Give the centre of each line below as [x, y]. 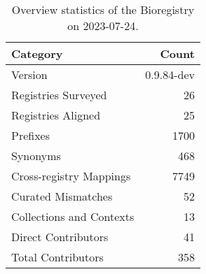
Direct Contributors [60, 237]
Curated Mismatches [62, 196]
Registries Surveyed [59, 95]
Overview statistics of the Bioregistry [103, 9]
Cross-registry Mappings [71, 176]
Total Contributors [57, 257]
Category [37, 53]
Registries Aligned [56, 115]
